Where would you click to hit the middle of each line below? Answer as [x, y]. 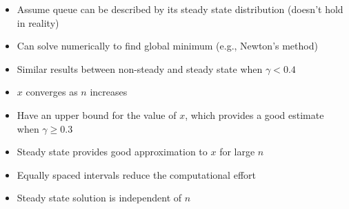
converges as [52, 92]
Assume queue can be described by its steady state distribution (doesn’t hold [180, 9]
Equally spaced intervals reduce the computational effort [136, 174]
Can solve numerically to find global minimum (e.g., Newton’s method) [167, 46]
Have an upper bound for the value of [97, 114]
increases [109, 92]
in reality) [38, 22]
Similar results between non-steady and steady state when [140, 68]
